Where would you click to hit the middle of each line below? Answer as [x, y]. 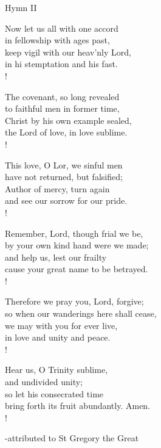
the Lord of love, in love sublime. [66, 132]
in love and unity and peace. [58, 337]
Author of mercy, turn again [57, 188]
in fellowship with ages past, [57, 40]
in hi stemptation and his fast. [61, 64]
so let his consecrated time [54, 393]
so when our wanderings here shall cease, [81, 313]
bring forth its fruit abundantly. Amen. [78, 406]
